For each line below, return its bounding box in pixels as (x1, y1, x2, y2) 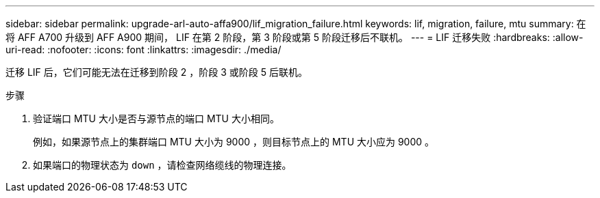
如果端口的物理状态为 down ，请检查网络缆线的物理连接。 (33, 159, 292, 171)
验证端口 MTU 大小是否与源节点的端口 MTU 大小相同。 (33, 113, 279, 124)
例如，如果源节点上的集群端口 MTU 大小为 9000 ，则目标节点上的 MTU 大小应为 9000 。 (33, 136, 435, 147)
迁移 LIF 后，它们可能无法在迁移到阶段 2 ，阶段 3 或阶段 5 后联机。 (5, 66, 308, 78)
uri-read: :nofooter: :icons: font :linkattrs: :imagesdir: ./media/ (5, 44, 282, 55)
